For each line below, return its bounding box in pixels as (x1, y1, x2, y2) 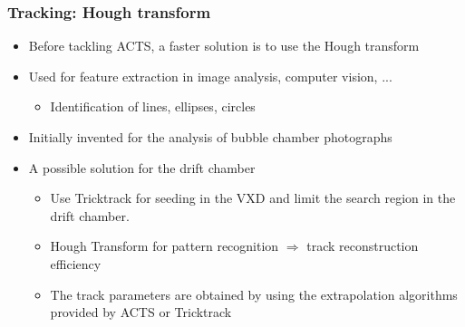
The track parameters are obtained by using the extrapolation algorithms (50, 284, 458, 303)
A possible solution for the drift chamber (28, 158, 256, 177)
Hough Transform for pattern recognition (50, 236, 279, 255)
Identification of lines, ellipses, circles (50, 97, 256, 116)
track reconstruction (306, 236, 419, 255)
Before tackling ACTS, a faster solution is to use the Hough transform (28, 36, 420, 55)
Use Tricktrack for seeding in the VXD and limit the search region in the (50, 188, 456, 207)
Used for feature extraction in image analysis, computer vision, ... (28, 66, 392, 85)
